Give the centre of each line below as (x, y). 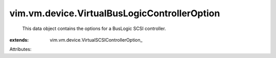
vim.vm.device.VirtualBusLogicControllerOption (115, 13)
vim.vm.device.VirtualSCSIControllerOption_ (96, 40)
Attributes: (20, 49)
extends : (19, 40)
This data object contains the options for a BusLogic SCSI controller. (94, 28)
